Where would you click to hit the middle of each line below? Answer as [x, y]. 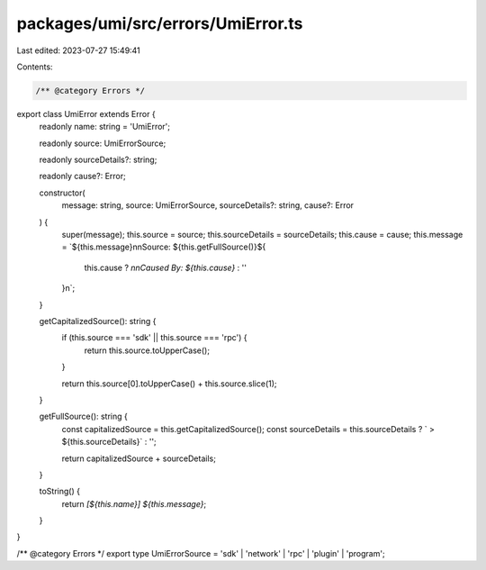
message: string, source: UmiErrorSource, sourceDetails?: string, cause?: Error [208, 205]
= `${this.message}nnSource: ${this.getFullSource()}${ [164, 247]
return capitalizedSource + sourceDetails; [139, 458]
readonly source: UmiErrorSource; [103, 143]
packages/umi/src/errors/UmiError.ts [160, 23]
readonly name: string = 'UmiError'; [105, 127]
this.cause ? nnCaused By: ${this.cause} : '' [166, 267]
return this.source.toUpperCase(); [147, 350]
